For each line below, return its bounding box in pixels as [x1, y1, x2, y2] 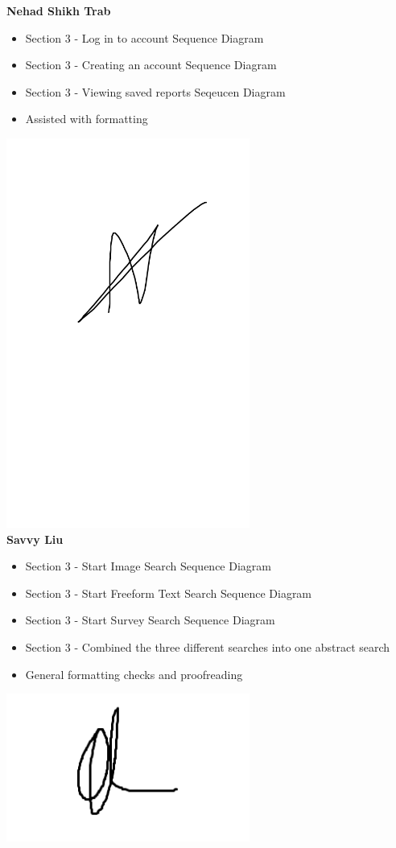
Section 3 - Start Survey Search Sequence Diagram [25, 611, 275, 628]
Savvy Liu [6, 530, 64, 547]
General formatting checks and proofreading [25, 665, 243, 682]
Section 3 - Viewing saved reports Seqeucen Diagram [25, 83, 286, 100]
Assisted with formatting [25, 110, 148, 127]
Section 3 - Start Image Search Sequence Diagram [25, 558, 271, 574]
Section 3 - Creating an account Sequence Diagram [25, 56, 277, 73]
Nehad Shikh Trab [6, 2, 111, 19]
